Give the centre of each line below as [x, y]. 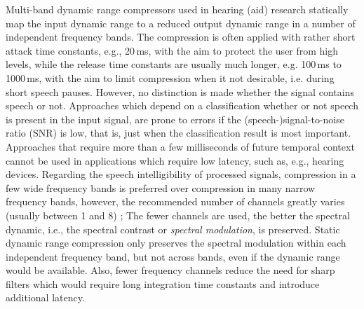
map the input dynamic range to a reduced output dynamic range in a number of [181, 23]
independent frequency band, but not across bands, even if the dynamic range [173, 256]
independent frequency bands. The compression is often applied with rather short [181, 37]
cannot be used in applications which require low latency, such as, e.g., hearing [175, 160]
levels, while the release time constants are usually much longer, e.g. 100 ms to [174, 64]
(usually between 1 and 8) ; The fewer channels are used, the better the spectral [178, 215]
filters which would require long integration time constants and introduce [163, 283]
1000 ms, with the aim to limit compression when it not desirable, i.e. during [170, 77]
